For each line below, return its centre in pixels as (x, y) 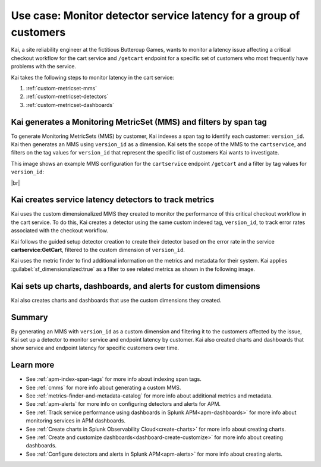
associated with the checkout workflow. (59, 231)
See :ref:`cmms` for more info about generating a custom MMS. (103, 387)
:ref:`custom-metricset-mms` (62, 88)
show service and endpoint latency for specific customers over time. (95, 348)
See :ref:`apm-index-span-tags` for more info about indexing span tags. (114, 379)
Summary (29, 317)
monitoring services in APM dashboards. (76, 421)
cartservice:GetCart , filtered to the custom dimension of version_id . (98, 250)
